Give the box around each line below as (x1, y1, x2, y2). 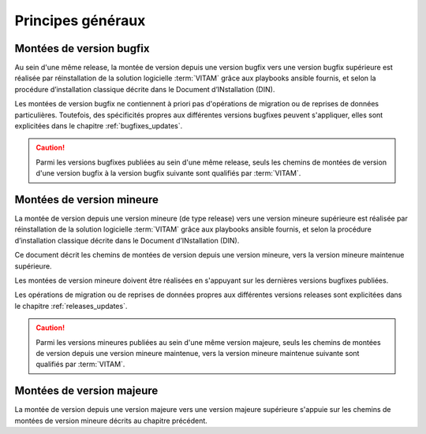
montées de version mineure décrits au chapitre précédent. (14, 416, 208, 425)
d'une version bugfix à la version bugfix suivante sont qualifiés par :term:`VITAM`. (35, 169, 301, 178)
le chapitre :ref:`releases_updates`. (14, 301, 128, 310)
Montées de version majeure (14, 384, 159, 398)
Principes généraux (14, 12, 146, 29)
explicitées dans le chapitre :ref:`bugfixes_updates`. (14, 121, 183, 131)
